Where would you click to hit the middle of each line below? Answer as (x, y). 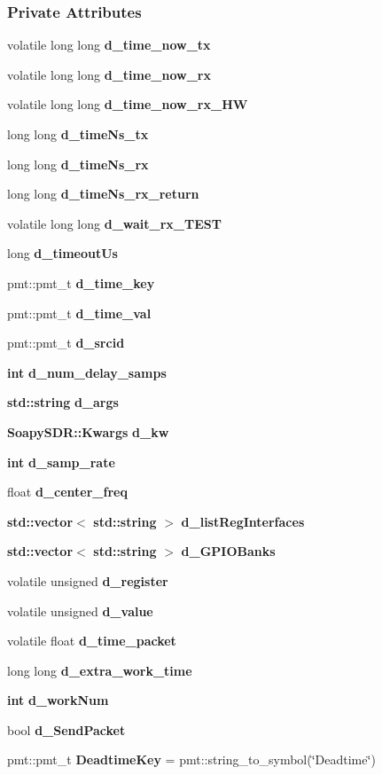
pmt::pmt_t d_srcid (66, 343)
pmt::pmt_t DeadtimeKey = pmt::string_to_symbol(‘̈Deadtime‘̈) (191, 759)
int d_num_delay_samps (87, 372)
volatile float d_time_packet (92, 641)
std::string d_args (63, 402)
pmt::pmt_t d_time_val (79, 313)
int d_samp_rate (61, 462)
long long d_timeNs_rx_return (103, 194)
